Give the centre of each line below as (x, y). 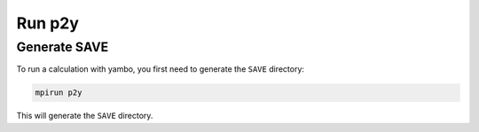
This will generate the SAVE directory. (85, 116)
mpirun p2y (59, 93)
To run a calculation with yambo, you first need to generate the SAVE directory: (161, 69)
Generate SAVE (63, 47)
